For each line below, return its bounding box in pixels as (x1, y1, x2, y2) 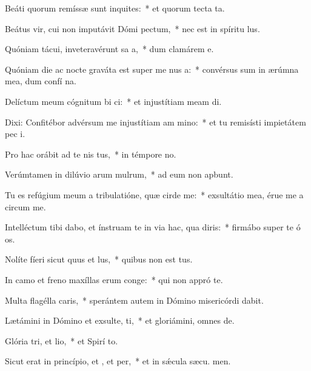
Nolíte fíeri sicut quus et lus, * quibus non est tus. (5, 253, 193, 266)
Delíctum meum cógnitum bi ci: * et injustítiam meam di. (5, 95, 222, 107)
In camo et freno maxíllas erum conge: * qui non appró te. (5, 273, 223, 286)
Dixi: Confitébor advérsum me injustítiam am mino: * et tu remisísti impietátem (5, 115, 306, 128)
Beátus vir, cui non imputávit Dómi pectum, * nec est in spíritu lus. (5, 22, 260, 35)
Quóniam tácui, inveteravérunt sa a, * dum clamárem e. (5, 42, 214, 55)
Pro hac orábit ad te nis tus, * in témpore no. (5, 147, 176, 160)
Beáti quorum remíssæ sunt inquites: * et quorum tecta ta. (5, 2, 225, 14)
